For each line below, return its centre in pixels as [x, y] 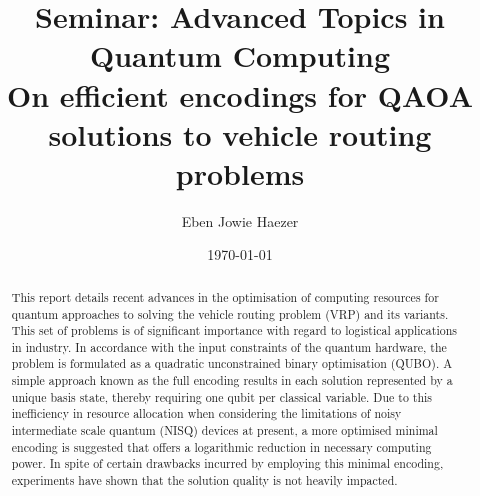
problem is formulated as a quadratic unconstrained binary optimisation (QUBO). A [232, 363]
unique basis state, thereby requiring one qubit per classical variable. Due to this [222, 396]
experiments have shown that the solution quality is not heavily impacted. [204, 480]
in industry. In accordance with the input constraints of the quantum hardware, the [229, 346]
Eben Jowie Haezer [240, 220]
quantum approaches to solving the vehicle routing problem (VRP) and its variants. [230, 313]
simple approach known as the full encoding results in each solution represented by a [232, 380]
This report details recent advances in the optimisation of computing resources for [225, 296]
